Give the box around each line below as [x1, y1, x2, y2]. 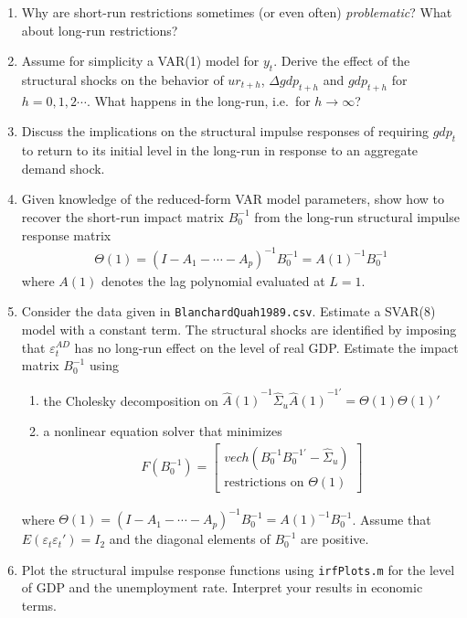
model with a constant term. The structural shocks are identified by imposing [21, 319, 457, 338]
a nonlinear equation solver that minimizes [43, 421, 282, 441]
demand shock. [21, 158, 105, 177]
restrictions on [224, 475, 304, 489]
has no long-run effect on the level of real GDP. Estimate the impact [74, 337, 459, 357]
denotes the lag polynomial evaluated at [101, 271, 325, 290]
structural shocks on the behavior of [21, 69, 224, 89]
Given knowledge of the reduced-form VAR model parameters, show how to [21, 189, 444, 208]
